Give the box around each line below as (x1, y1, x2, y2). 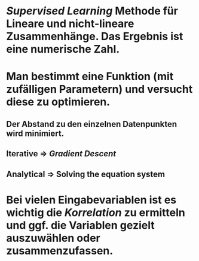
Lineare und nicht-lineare (6, 17, 134, 31)
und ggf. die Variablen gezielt (6, 218, 155, 232)
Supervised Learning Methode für (6, 4, 178, 18)
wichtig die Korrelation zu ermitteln (6, 205, 185, 219)
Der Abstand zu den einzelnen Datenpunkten (6, 119, 177, 129)
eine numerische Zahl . (6, 43, 120, 56)
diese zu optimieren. (6, 95, 111, 109)
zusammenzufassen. (6, 244, 114, 257)
